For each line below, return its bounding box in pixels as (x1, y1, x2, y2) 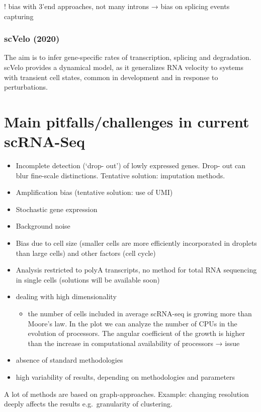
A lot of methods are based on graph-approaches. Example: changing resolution (4, 388, 249, 399)
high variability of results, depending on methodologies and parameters (16, 372, 235, 382)
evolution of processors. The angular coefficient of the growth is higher (28, 328, 245, 338)
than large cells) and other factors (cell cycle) (16, 247, 156, 258)
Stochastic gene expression (16, 203, 98, 214)
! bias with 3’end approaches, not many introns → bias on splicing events (4, 1, 230, 11)
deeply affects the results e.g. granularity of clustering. (4, 398, 172, 409)
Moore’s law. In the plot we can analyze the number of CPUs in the (28, 318, 237, 328)
